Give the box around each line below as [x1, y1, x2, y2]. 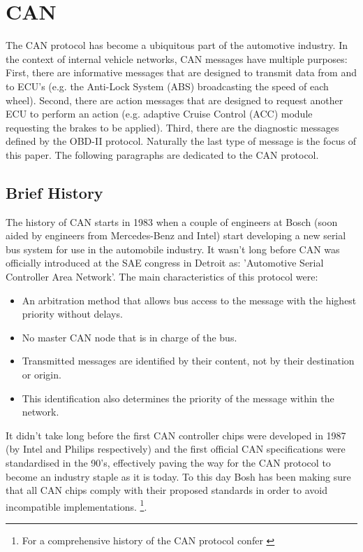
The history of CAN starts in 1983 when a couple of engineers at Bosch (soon [6, 214, 338, 229]
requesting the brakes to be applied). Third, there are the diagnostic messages [6, 120, 339, 134]
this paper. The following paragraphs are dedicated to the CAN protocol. [6, 147, 319, 162]
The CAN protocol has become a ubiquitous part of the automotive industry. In [6, 38, 348, 52]
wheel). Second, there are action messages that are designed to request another [6, 92, 343, 107]
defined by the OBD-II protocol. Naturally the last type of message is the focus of [6, 134, 357, 148]
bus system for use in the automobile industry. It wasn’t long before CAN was [6, 241, 340, 256]
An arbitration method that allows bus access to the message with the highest [22, 292, 357, 307]
